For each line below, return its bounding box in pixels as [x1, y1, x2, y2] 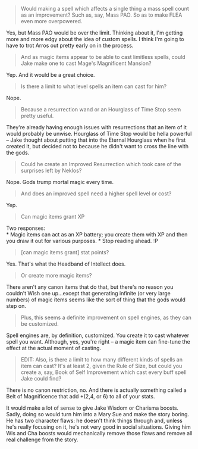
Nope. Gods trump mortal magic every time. [6, 179, 114, 185]
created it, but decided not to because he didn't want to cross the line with [6, 143, 189, 149]
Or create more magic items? [20, 272, 92, 279]
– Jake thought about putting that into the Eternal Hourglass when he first [6, 136, 186, 144]
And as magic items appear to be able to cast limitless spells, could [20, 54, 186, 60]
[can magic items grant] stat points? [20, 249, 109, 255]
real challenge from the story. [6, 436, 78, 443]
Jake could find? [20, 375, 62, 382]
